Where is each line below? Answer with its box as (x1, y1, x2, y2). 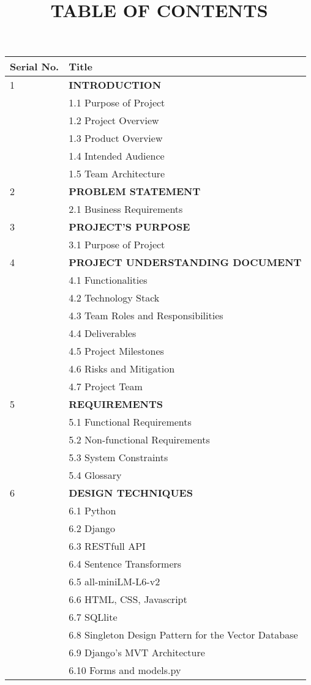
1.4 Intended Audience (69, 149, 165, 163)
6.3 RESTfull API (69, 539, 146, 554)
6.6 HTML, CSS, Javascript (69, 592, 187, 607)
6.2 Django (69, 521, 116, 536)
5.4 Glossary (69, 468, 122, 483)
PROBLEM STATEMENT (69, 184, 201, 199)
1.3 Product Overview (69, 131, 163, 146)
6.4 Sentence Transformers (69, 557, 182, 571)
